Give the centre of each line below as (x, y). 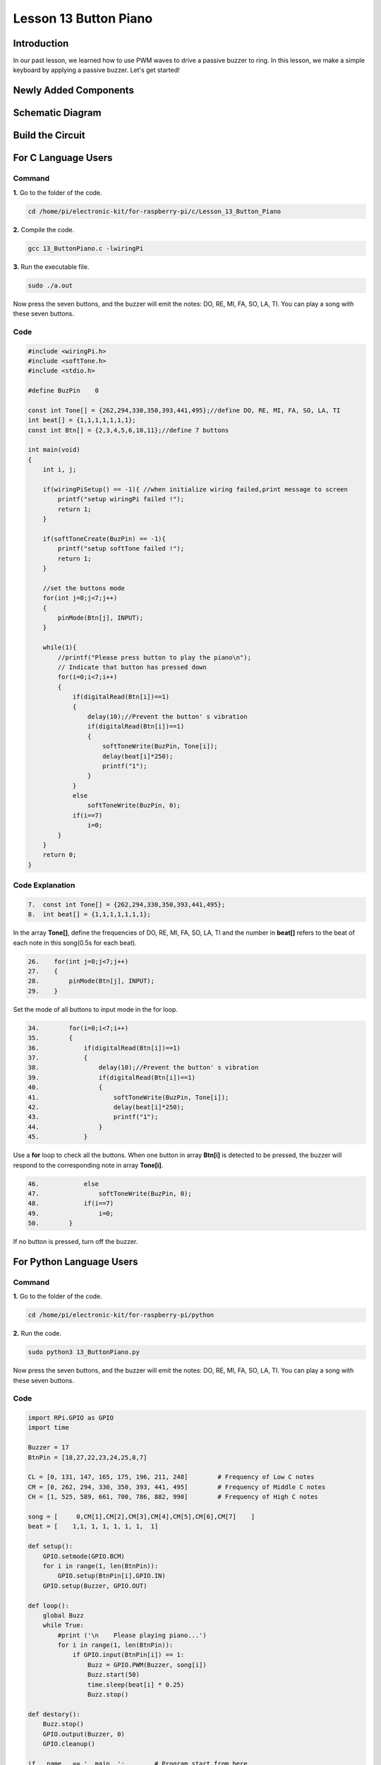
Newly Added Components (73, 91)
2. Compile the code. (43, 229)
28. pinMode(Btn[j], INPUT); (91, 981)
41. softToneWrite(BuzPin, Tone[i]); (128, 1097)
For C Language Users (63, 158)
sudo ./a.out (50, 285)
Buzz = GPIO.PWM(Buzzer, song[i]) (147, 1665)
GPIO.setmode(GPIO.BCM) (84, 1556)
